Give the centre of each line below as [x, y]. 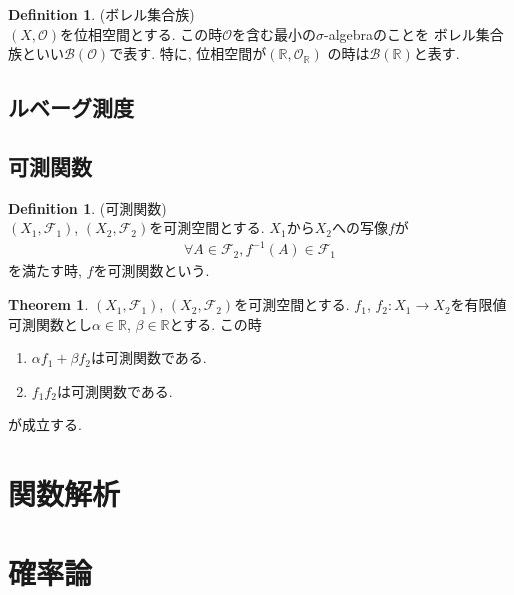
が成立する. [45, 424]
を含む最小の [274, 33]
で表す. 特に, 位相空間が [188, 53]
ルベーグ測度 [71, 107]
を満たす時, [45, 270]
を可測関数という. [151, 270]
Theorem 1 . [48, 304]
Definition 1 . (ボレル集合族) [101, 14]
